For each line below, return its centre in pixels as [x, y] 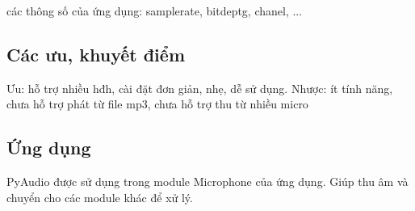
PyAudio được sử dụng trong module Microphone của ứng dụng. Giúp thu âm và [207, 181]
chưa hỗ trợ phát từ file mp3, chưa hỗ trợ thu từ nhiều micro [157, 104]
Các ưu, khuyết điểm [96, 54]
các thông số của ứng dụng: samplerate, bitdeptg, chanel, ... [155, 11]
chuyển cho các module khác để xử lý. [100, 197]
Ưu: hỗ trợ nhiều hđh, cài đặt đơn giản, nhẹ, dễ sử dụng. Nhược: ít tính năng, [200, 88]
